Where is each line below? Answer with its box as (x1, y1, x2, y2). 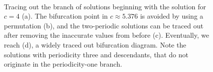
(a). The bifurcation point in (22, 11, 108, 21)
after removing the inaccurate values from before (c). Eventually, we (4, 30, 209, 40)
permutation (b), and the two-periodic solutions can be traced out (4, 20, 204, 30)
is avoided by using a (140, 11, 204, 21)
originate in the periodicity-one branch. (4, 59, 122, 69)
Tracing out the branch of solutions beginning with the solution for (4, 1, 206, 11)
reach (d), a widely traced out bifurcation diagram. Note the (4, 39, 186, 49)
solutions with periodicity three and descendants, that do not (4, 49, 188, 59)
